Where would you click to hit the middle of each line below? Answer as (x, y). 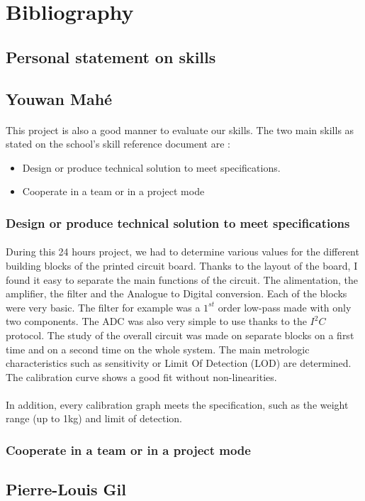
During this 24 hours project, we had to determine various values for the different (182, 252)
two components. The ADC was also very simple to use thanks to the (156, 321)
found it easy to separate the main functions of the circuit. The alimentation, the (182, 279)
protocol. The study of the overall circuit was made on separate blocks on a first (180, 335)
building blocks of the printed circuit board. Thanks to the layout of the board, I (182, 265)
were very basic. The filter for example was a (103, 307)
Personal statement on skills (111, 56)
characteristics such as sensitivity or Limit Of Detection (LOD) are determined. (179, 363)
